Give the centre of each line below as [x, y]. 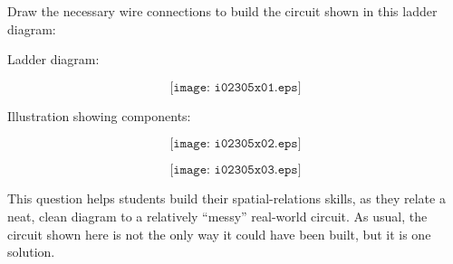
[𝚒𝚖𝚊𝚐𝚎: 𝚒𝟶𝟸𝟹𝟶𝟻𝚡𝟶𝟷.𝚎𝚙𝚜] [236, 87]
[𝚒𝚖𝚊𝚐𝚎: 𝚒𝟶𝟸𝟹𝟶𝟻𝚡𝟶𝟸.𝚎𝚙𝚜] [236, 144]
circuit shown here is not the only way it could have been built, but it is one [219, 234]
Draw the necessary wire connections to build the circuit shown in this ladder [222, 11]
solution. [31, 252]
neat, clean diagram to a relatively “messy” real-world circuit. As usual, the [217, 216]
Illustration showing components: [99, 115]
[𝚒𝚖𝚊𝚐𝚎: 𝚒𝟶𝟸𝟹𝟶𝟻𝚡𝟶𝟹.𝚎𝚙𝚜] [236, 170]
